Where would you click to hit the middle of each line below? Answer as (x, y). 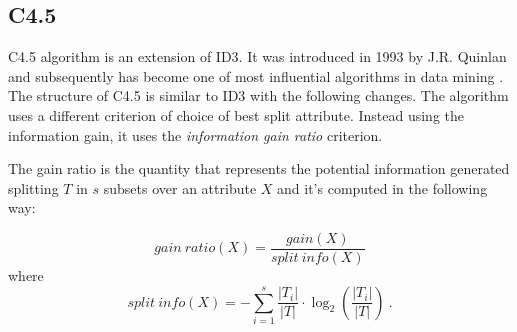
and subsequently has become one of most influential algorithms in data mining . (256, 75)
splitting (33, 187)
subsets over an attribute (180, 187)
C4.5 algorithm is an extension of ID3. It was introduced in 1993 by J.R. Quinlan (257, 56)
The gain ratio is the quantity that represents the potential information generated (259, 168)
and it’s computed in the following (382, 187)
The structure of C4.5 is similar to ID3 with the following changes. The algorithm (258, 95)
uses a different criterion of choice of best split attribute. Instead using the (236, 114)
